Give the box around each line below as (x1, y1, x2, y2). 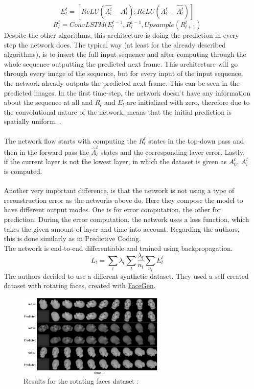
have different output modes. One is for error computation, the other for (4, 204, 221, 215)
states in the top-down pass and (148, 135, 244, 146)
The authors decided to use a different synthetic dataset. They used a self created (4, 270, 249, 281)
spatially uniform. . (4, 116, 61, 126)
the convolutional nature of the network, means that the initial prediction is (4, 106, 232, 117)
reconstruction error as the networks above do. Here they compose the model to (4, 194, 243, 205)
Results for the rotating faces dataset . (23, 376, 139, 386)
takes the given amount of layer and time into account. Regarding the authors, (4, 223, 240, 234)
